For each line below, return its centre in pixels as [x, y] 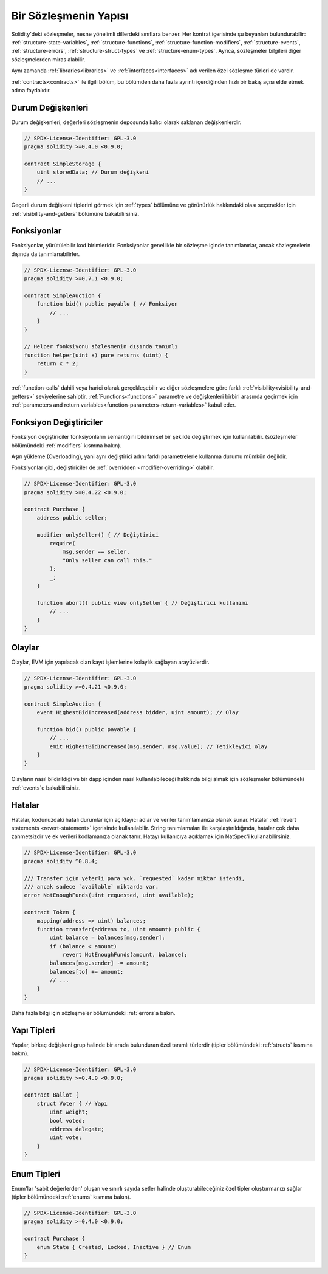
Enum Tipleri [36, 1174]
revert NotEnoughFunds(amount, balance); [125, 955]
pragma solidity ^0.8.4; [61, 861]
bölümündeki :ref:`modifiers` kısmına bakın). [66, 445]
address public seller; [72, 518]
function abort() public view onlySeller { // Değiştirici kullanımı [142, 603]
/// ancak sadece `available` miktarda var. [91, 887]
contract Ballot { [51, 1095]
